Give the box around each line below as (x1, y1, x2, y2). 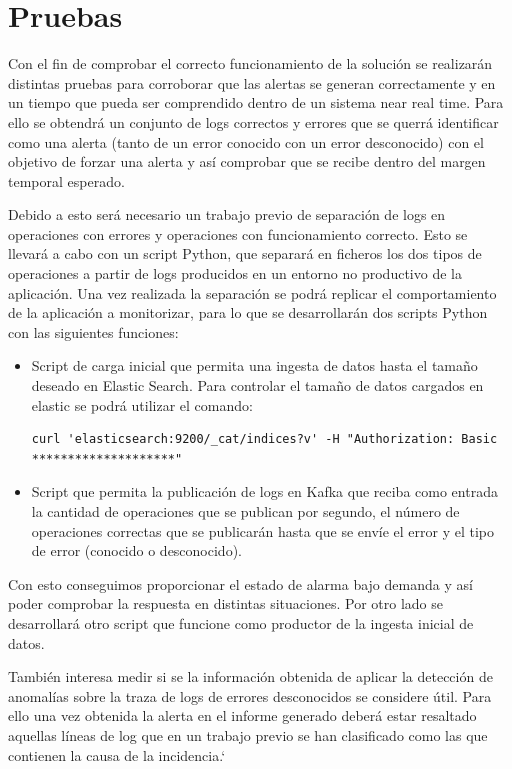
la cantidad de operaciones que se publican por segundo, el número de (31, 501, 460, 521)
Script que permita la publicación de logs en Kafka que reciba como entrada (31, 481, 498, 502)
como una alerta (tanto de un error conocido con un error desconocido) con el (8, 131, 484, 152)
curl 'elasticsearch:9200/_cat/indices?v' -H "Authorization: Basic (31, 432, 498, 447)
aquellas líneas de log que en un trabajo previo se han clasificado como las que (8, 724, 488, 745)
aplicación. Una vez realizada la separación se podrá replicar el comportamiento (8, 282, 497, 303)
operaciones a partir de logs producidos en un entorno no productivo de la (8, 263, 462, 284)
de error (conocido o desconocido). (31, 540, 242, 561)
